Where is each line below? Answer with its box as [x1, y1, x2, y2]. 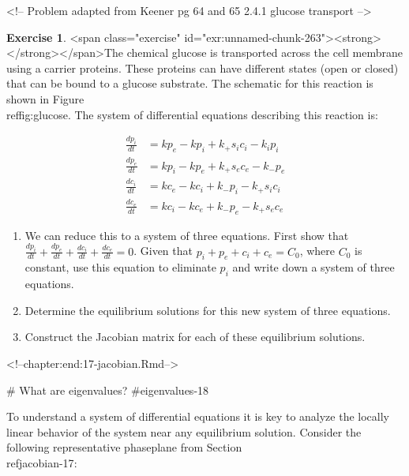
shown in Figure [6, 90, 84, 107]
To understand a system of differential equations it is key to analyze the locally [6, 408, 390, 425]
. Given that [133, 242, 193, 259]
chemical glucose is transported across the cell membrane [126, 44, 403, 61]
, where [299, 242, 336, 259]
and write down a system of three [232, 259, 395, 275]
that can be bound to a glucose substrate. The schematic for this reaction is [6, 75, 373, 92]
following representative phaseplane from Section [6, 439, 242, 455]
